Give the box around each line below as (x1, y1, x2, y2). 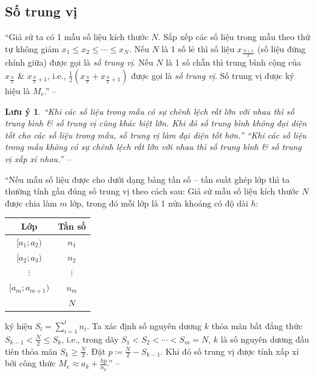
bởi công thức (5, 357, 56, 369)
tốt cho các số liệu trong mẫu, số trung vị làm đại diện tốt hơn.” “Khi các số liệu (5, 128, 307, 141)
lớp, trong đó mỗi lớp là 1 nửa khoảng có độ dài (70, 196, 248, 209)
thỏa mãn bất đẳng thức (211, 319, 303, 332)
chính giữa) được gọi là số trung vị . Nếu (5, 56, 154, 69)
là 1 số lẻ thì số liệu (161, 42, 235, 55)
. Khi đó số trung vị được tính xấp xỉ (160, 344, 299, 357)
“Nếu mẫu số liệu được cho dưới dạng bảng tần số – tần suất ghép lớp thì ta (5, 173, 290, 185)
